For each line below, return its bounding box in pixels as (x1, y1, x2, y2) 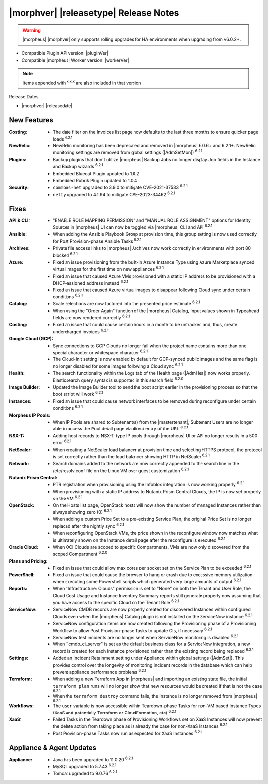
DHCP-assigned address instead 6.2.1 (53, 279, 129, 286)
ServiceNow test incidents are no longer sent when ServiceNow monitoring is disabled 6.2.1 (53, 634, 239, 641)
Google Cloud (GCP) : (9, 336, 53, 342)
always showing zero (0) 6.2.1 (53, 508, 112, 515)
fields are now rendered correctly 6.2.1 (53, 314, 130, 321)
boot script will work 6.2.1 (53, 390, 103, 397)
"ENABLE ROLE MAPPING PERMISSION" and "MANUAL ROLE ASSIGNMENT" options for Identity (53, 217, 251, 223)
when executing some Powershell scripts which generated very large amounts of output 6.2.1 (53, 578, 242, 584)
